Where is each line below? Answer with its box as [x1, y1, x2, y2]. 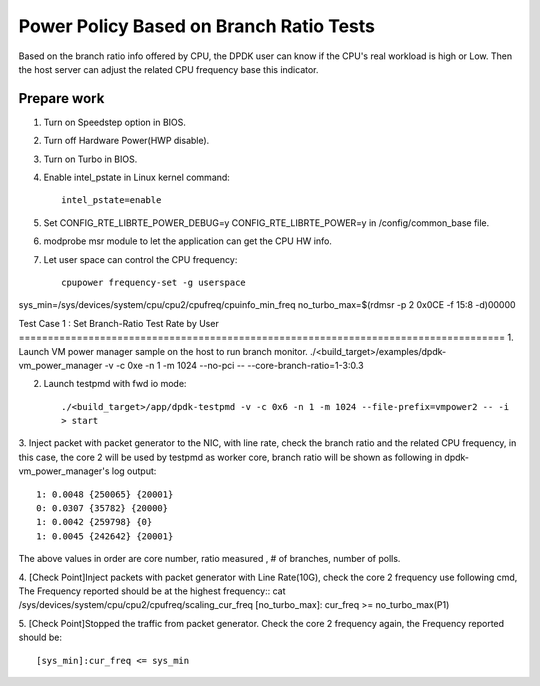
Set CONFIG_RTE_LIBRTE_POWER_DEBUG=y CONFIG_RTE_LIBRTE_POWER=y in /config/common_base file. [43, 216, 490, 229]
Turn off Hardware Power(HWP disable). [43, 135, 210, 147]
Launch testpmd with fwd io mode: [43, 378, 187, 390]
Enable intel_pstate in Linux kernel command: [43, 171, 230, 184]
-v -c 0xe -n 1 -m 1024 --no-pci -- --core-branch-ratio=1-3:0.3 [104, 359, 364, 371]
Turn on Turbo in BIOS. [43, 153, 138, 165]
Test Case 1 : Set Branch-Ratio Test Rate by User [18, 317, 219, 329]
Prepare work [18, 90, 105, 107]
